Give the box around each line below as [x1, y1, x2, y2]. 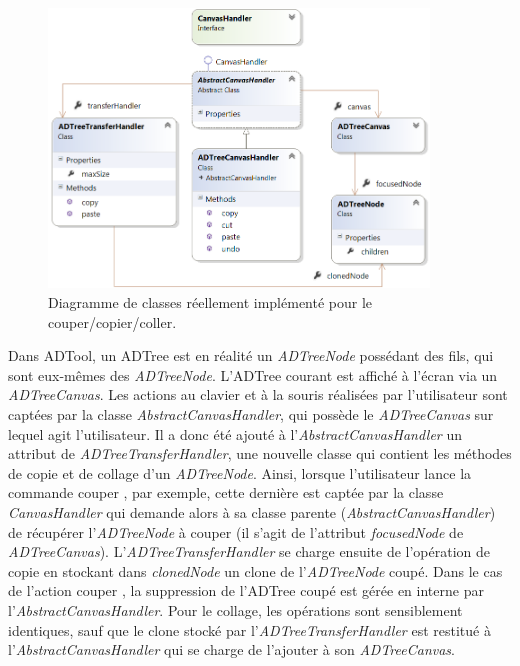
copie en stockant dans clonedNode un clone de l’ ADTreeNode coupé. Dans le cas [8, 560, 503, 581]
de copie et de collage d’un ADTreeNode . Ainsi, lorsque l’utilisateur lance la [8, 462, 472, 483]
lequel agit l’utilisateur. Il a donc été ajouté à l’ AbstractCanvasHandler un [8, 423, 462, 444]
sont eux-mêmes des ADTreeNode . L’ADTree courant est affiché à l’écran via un [8, 364, 498, 385]
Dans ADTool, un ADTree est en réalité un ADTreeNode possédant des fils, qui [8, 345, 494, 366]
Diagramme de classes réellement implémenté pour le [48, 292, 373, 313]
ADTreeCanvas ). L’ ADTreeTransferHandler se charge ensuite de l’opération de [8, 541, 491, 562]
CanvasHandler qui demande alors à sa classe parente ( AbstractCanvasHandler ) [8, 501, 496, 522]
